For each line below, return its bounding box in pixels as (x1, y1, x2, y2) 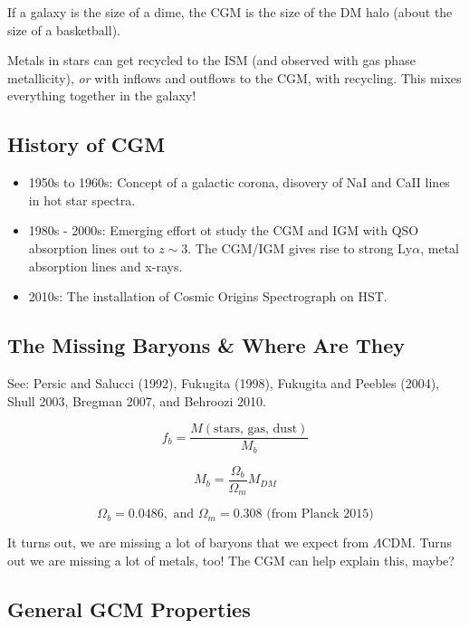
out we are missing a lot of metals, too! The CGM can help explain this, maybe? (7, 550, 455, 569)
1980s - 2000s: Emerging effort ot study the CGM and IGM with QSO (28, 221, 419, 240)
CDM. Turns (381, 533, 453, 552)
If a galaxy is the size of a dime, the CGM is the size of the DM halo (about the (7, 3, 453, 21)
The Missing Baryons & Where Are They (7, 331, 405, 359)
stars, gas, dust (214, 423, 298, 436)
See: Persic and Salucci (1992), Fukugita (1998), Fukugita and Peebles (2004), (7, 373, 440, 392)
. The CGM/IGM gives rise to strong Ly (187, 238, 413, 257)
